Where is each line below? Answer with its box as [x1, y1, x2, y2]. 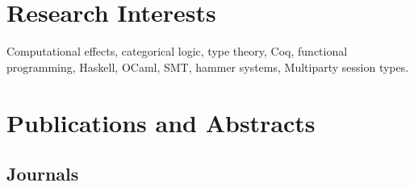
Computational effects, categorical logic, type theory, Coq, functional [6, 43, 348, 60]
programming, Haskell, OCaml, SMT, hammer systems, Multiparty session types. [6, 58, 409, 75]
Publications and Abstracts [6, 106, 316, 139]
